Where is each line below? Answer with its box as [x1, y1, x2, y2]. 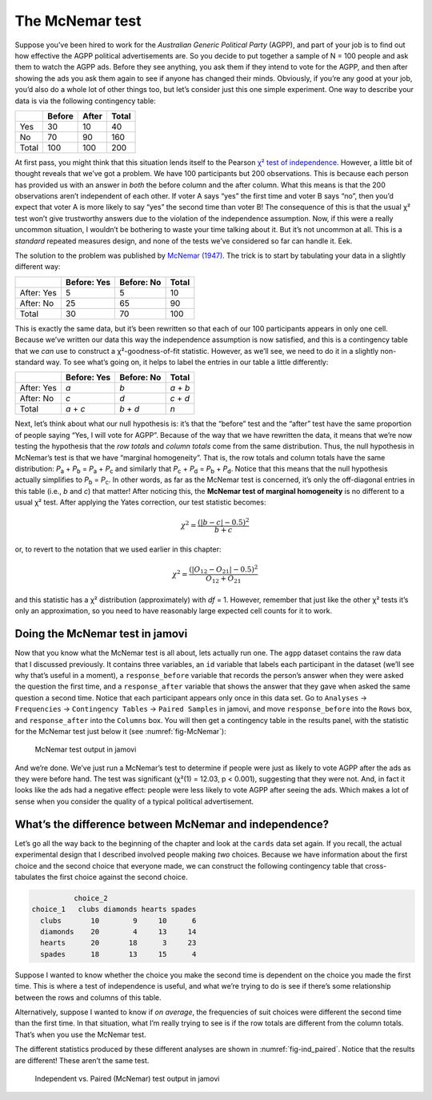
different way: [14, 262, 61, 271]
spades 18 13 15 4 [40, 949, 197, 958]
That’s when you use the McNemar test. [14, 1030, 146, 1039]
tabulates [14, 872, 46, 881]
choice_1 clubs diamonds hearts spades [31, 905, 197, 914]
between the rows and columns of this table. [14, 993, 162, 1002]
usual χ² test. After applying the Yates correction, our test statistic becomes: [14, 497, 266, 508]
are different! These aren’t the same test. [14, 1055, 150, 1065]
